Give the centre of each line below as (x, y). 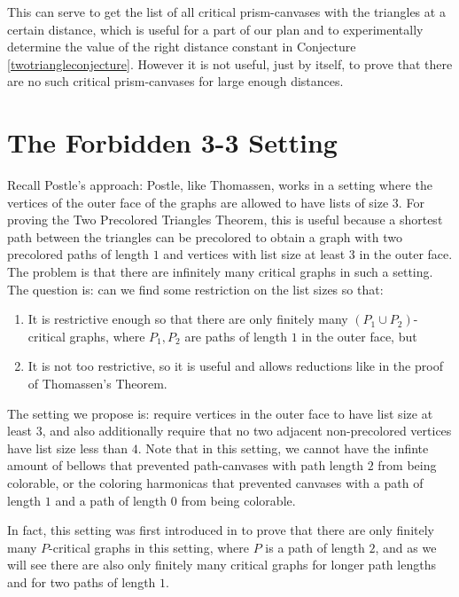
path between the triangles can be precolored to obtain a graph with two (205, 236)
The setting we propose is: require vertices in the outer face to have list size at (220, 413)
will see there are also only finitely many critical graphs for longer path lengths (222, 565)
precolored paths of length (78, 254)
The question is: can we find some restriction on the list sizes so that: (195, 289)
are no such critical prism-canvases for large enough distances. (175, 81)
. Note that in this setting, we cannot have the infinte (283, 448)
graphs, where (107, 336)
